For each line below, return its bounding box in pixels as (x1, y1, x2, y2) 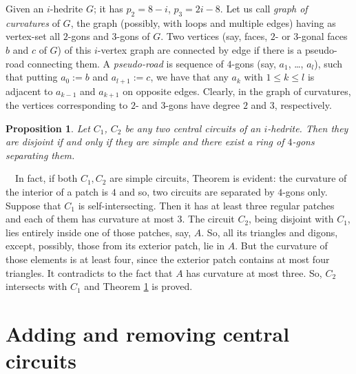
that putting (6, 70, 58, 84)
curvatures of (6, 15, 60, 30)
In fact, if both (14, 171, 78, 185)
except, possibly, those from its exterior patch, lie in (6, 238, 225, 253)
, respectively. (274, 98, 332, 112)
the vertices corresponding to (6, 98, 128, 112)
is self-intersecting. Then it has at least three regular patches (78, 198, 335, 212)
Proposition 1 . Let (6, 121, 90, 135)
